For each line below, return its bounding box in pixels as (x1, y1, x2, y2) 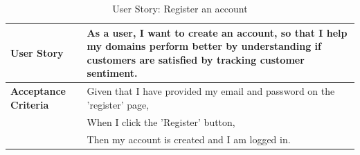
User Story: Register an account (112, 1, 248, 15)
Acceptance (10, 84, 66, 98)
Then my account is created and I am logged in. (87, 131, 291, 146)
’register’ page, (87, 97, 150, 111)
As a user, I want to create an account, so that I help (87, 25, 348, 39)
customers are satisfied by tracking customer (87, 52, 305, 66)
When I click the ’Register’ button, (87, 114, 235, 129)
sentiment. (87, 66, 138, 80)
